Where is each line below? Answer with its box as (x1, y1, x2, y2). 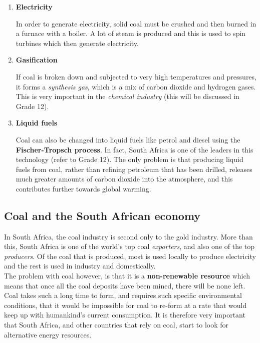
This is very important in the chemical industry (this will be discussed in (16, 91, 239, 101)
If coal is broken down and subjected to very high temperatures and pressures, (16, 71, 256, 81)
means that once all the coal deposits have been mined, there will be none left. (4, 280, 245, 290)
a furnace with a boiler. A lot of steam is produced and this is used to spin (16, 28, 246, 38)
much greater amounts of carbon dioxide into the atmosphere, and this (16, 173, 233, 184)
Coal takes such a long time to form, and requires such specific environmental (4, 290, 242, 300)
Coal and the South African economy (4, 207, 201, 223)
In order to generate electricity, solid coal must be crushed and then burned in (16, 18, 256, 28)
